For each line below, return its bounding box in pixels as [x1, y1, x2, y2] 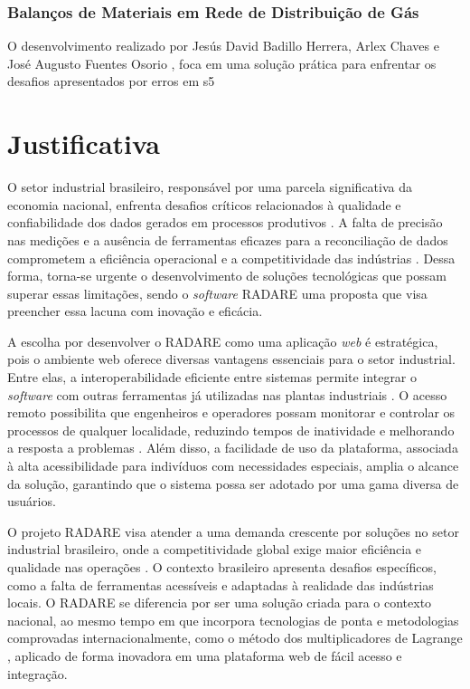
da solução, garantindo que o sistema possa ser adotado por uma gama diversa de [7, 474, 459, 493]
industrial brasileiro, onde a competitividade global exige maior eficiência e [7, 540, 422, 559]
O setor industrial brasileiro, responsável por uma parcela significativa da [7, 177, 412, 196]
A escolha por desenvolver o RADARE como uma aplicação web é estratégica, [7, 331, 438, 350]
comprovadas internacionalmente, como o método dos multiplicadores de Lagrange [7, 628, 463, 647]
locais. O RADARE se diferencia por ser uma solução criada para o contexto [7, 593, 432, 612]
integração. [7, 664, 68, 683]
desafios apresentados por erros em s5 [7, 72, 215, 91]
